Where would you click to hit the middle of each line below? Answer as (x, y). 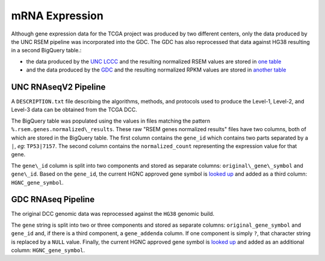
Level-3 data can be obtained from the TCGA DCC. (74, 110)
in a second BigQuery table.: (46, 51)
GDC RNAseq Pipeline (53, 199)
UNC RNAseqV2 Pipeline (58, 87)
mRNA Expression (57, 16)
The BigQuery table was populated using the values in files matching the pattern (111, 121)
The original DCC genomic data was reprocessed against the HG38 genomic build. (113, 214)
